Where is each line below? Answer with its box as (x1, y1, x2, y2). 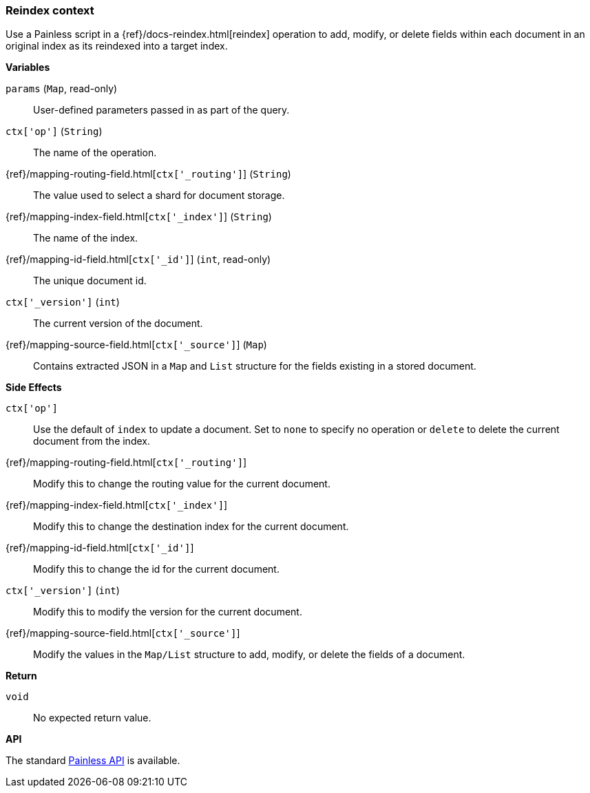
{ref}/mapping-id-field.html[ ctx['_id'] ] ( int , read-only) (6, 253, 271, 266)
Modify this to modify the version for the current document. (33, 606, 302, 618)
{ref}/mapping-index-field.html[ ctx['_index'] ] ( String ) (6, 211, 272, 223)
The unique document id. (33, 275, 147, 287)
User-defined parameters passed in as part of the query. (33, 104, 290, 116)
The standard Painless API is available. (6, 754, 180, 767)
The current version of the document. (33, 317, 203, 330)
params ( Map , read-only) (6, 83, 118, 95)
